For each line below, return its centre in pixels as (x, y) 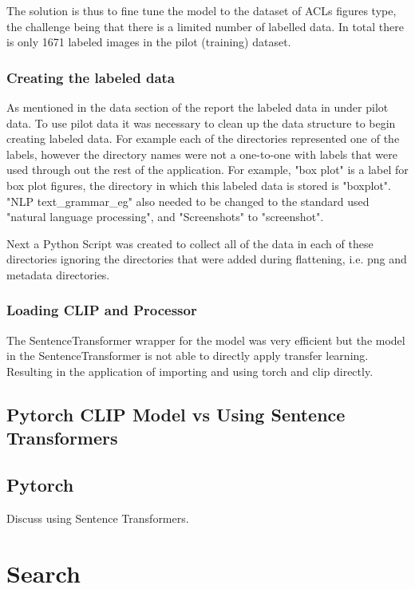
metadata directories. (58, 274)
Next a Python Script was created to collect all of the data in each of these (190, 243)
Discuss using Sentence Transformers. (98, 518)
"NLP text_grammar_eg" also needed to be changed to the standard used (188, 201)
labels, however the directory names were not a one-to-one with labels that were (202, 154)
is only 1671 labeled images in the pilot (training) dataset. (149, 42)
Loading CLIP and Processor (102, 310)
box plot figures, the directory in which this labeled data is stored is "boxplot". (199, 185)
